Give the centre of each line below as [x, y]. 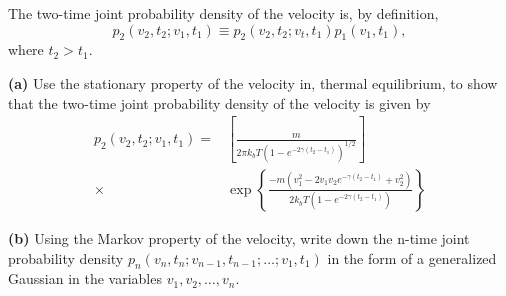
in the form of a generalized [412, 257]
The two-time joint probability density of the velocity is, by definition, [223, 13]
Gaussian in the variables [85, 278]
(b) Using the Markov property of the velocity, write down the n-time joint [239, 237]
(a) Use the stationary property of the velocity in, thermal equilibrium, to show [253, 82]
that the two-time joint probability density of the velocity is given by [219, 102]
